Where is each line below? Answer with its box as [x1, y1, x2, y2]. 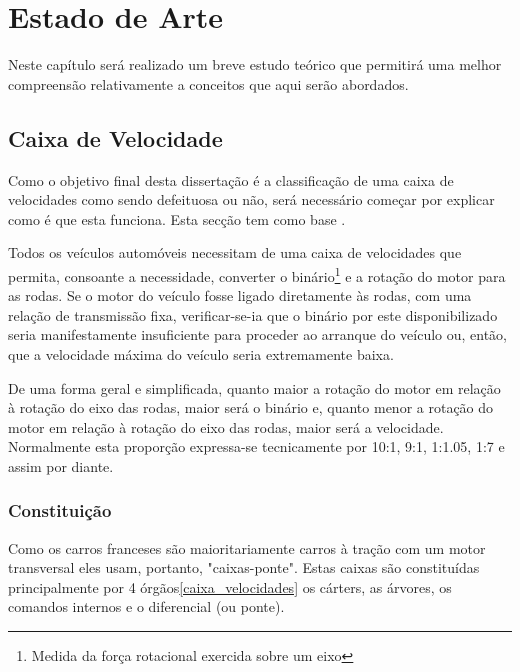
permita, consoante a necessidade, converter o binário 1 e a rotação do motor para [8, 262, 506, 286]
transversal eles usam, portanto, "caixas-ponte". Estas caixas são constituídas [8, 557, 480, 578]
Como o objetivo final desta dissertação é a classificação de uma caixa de [8, 169, 454, 190]
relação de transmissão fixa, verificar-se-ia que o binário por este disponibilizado [8, 304, 498, 325]
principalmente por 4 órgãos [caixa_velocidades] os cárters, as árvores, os [8, 576, 452, 597]
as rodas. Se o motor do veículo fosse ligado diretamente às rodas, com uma [8, 285, 472, 306]
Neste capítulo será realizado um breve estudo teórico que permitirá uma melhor [8, 54, 502, 75]
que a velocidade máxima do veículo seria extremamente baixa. [8, 343, 394, 364]
